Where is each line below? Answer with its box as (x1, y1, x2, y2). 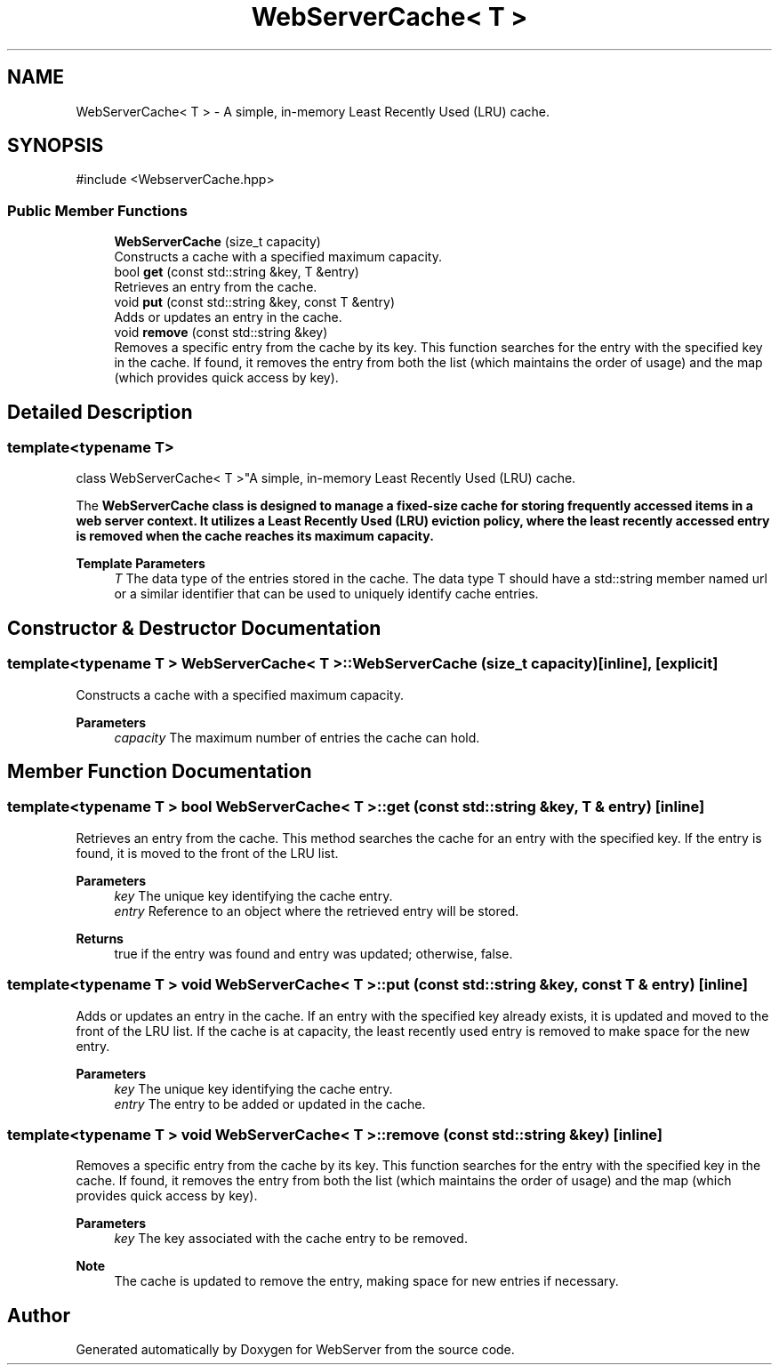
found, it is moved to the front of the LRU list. (76, 845, 339, 861)
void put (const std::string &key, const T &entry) (114, 294, 395, 310)
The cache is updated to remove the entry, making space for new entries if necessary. (114, 1273, 619, 1289)
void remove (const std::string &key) (114, 325, 328, 341)
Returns (76, 930, 124, 946)
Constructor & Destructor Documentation (7, 616, 381, 639)
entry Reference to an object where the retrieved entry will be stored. (114, 903, 519, 919)
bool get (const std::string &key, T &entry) (114, 264, 359, 280)
